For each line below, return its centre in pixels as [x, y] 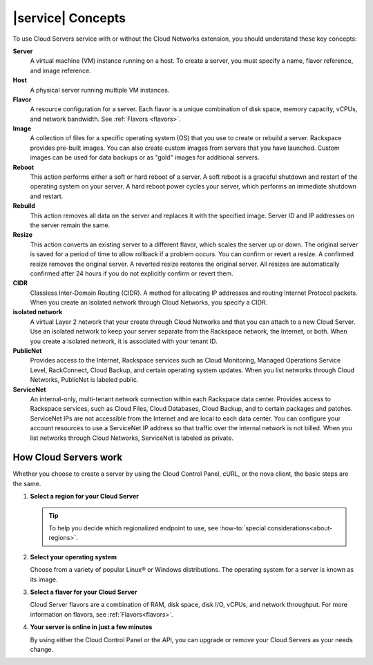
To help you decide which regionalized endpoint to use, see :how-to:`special [157, 528]
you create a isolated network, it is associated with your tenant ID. [124, 341]
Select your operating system [74, 557]
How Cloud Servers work [68, 457]
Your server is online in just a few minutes [91, 627]
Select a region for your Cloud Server [85, 497]
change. [42, 649]
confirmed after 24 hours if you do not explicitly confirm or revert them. [132, 273]
